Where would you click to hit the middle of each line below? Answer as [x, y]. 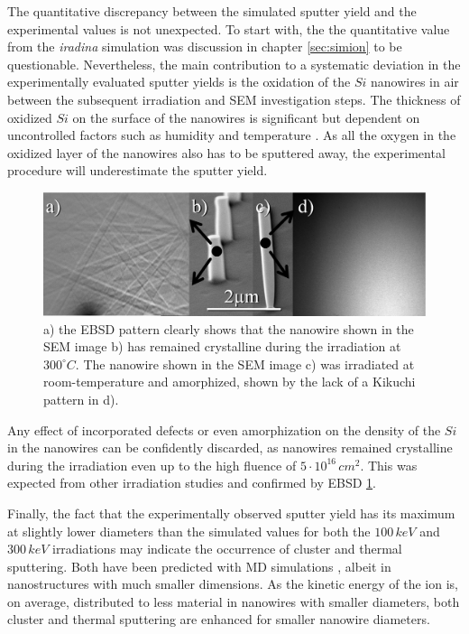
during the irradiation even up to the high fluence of [152, 465]
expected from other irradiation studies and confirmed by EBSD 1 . [192, 483]
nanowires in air [415, 82]
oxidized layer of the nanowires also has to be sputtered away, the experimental [226, 152]
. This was [389, 465]
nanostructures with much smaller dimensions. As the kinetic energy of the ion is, [233, 584]
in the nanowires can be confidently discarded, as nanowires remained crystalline [230, 448]
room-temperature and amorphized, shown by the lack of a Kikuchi [230, 382]
